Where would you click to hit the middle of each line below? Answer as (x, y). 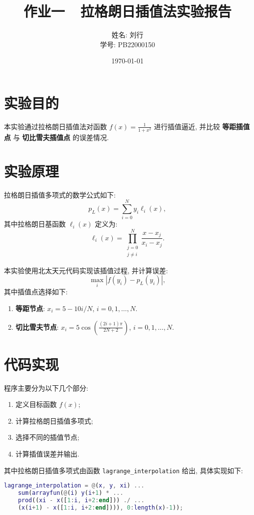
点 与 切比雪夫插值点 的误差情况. (56, 137)
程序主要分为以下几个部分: (46, 387)
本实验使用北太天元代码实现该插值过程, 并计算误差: (86, 270)
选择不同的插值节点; (47, 437)
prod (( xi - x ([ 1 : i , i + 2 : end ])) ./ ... (81, 501)
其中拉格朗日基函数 (35, 224)
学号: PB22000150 (127, 44)
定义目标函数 (36, 404)
